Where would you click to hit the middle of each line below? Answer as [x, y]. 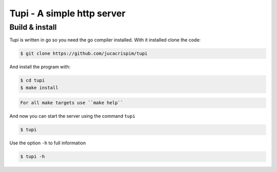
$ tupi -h [33, 157]
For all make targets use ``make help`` [72, 103]
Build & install [33, 27]
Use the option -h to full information [48, 143]
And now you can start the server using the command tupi [72, 116]
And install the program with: [40, 67]
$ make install [39, 88]
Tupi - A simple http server [67, 13]
